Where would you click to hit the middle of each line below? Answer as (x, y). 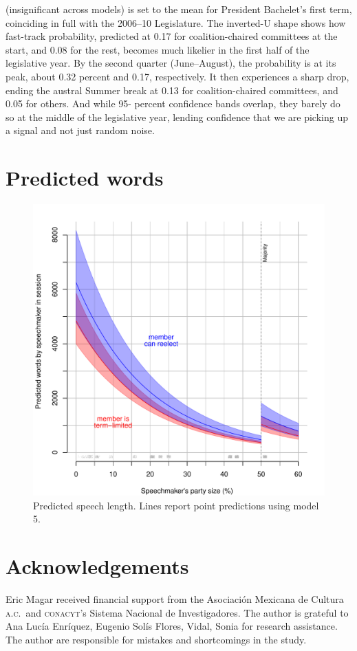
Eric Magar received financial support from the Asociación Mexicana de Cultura (175, 598)
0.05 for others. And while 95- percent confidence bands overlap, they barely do (173, 103)
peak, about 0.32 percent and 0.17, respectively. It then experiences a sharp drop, (177, 76)
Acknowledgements (97, 566)
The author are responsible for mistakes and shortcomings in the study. (156, 639)
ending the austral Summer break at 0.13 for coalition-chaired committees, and (172, 90)
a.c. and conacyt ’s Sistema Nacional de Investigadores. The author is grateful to (177, 612)
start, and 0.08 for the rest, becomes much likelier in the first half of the (158, 49)
